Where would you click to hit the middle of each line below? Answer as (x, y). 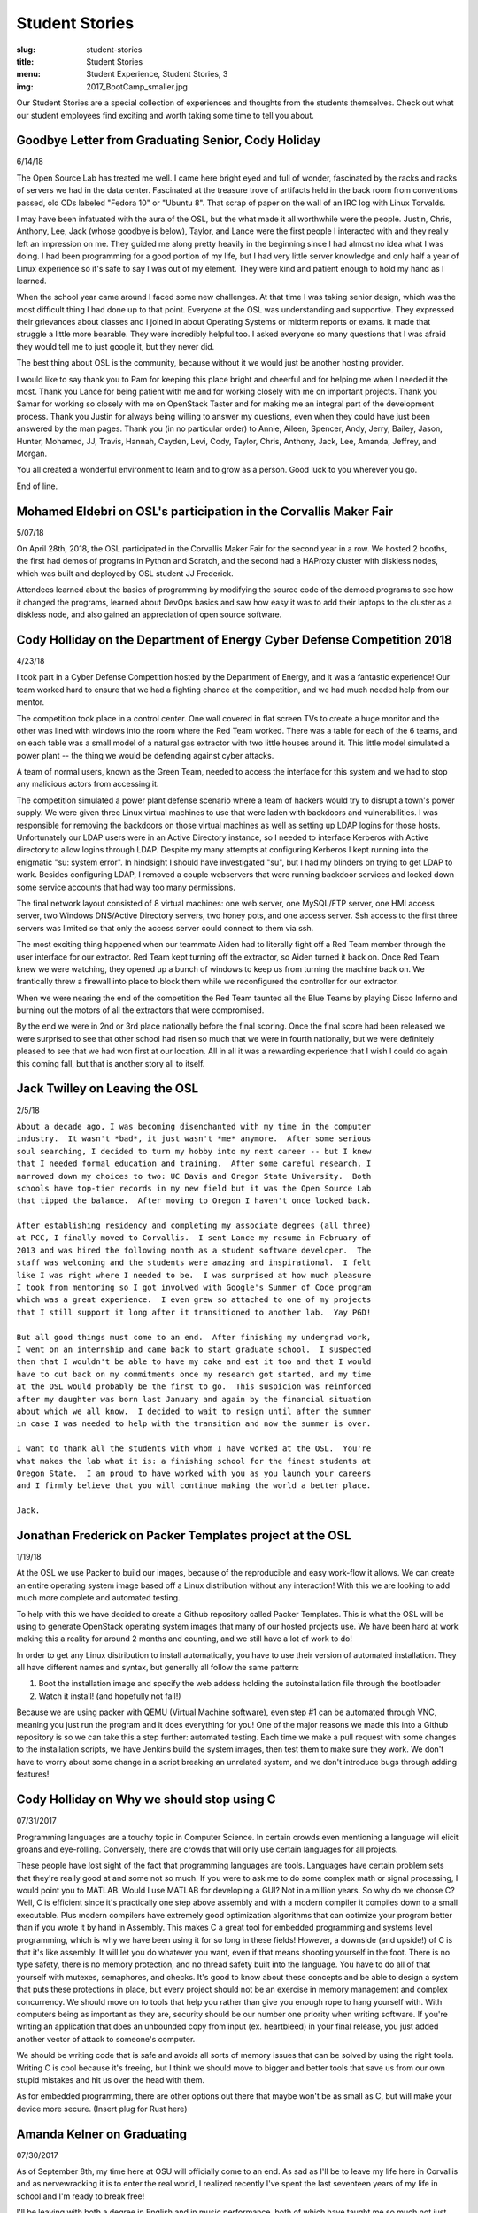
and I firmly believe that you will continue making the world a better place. (194, 1486)
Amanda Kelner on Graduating (102, 2134)
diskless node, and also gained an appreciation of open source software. (149, 614)
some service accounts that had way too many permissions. (126, 887)
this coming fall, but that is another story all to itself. (111, 1063)
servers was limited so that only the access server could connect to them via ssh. (165, 928)
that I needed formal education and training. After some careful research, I (194, 1164)
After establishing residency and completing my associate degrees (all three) (194, 1226)
